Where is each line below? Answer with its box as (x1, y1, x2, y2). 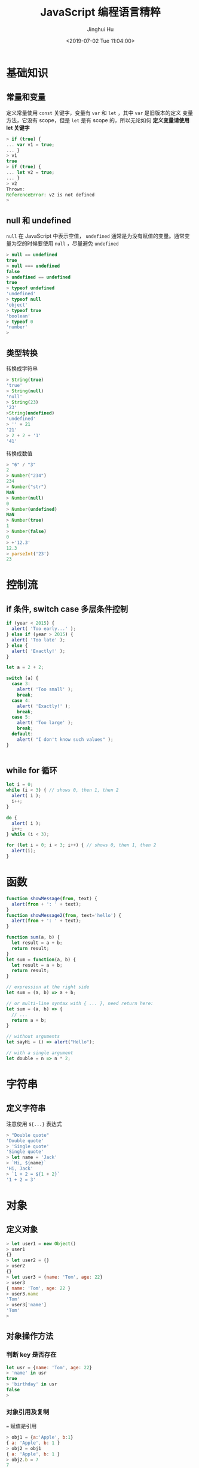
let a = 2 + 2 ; (6, 664, 44, 671)
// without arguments (6, 1034, 60, 1040)
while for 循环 (6, 765, 58, 776)
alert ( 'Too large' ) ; (17, 720, 74, 726)
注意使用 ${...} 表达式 (6, 1120, 62, 1127)
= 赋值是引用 (6, 1422, 37, 1430)
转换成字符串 (6, 365, 38, 372)
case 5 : (11, 714, 31, 721)
